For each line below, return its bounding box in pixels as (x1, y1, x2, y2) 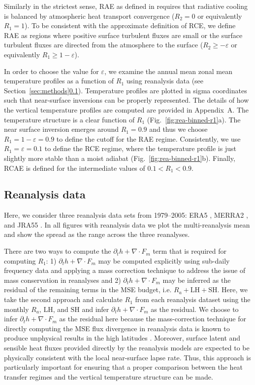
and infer (82, 304, 109, 314)
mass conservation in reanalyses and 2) (4, 274, 121, 285)
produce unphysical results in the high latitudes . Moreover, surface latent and (4, 333, 241, 343)
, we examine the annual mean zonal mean (104, 66, 233, 76)
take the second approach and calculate (4, 294, 123, 305)
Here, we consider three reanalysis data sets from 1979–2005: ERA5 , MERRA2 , (4, 210, 248, 220)
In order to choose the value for (4, 66, 99, 76)
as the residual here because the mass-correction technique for (59, 313, 246, 324)
